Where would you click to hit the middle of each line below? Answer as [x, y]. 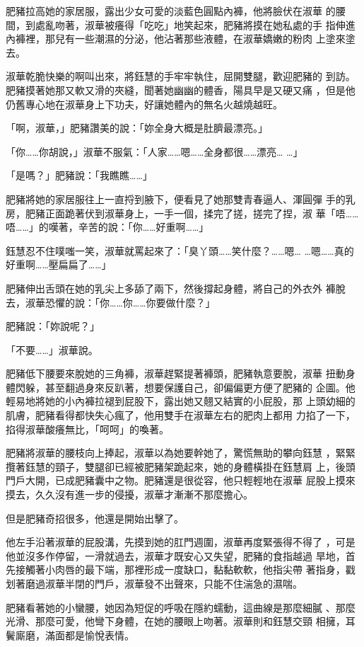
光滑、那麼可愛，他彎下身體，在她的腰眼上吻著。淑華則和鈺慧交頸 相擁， [176, 621]
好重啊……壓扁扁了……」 [59, 264]
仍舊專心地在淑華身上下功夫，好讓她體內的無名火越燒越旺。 [144, 104]
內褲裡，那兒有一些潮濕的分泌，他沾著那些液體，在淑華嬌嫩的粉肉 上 [166, 39]
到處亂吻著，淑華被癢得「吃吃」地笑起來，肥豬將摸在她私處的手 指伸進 [190, 24]
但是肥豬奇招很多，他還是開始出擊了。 [95, 518]
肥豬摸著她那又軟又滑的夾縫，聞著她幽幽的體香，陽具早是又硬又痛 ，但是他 [181, 90]
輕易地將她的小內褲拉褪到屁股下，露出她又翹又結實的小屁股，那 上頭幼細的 [181, 401]
